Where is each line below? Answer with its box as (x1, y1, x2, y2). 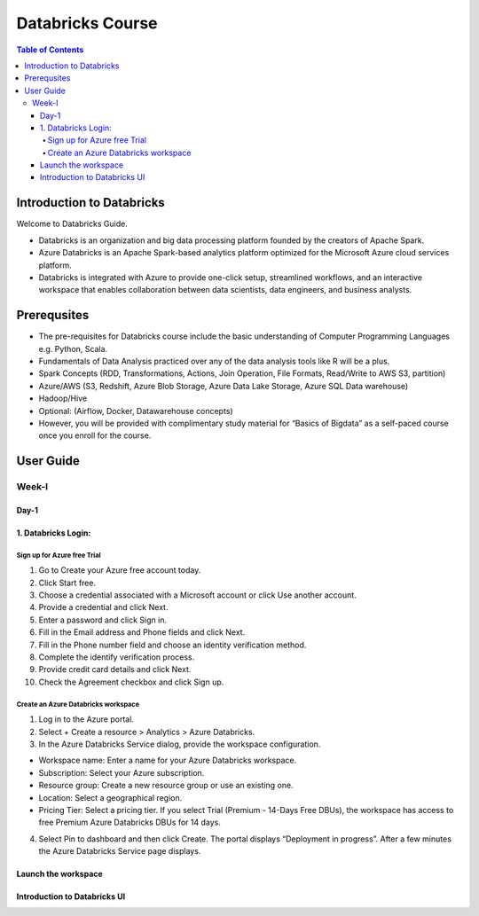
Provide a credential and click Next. (38, 602, 169, 613)
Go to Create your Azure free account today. (38, 565, 201, 575)
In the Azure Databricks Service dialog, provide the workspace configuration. (38, 739, 321, 749)
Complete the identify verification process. (38, 652, 195, 662)
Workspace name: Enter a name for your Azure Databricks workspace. (38, 755, 297, 766)
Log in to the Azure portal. (38, 714, 135, 724)
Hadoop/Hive (38, 393, 88, 403)
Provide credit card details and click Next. (38, 664, 192, 675)
